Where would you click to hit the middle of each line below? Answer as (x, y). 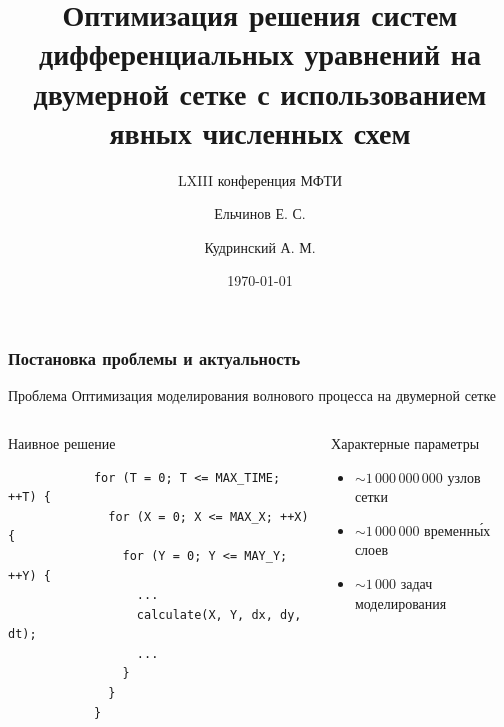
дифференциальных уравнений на (260, 53)
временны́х (457, 529)
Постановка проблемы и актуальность (154, 358)
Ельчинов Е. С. (260, 213)
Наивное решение (62, 442)
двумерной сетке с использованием (260, 92)
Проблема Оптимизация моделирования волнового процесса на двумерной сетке (252, 395)
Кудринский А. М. (260, 246)
